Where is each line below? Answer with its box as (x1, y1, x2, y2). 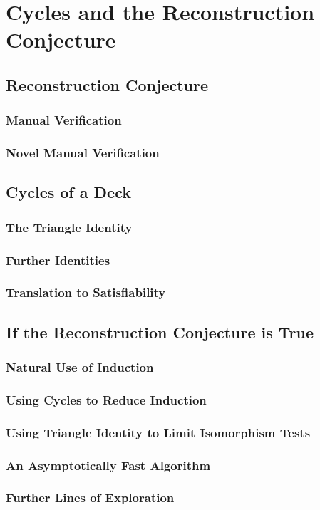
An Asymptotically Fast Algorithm (6, 456, 211, 474)
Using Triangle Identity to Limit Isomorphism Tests (6, 423, 311, 441)
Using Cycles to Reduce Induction (6, 390, 207, 408)
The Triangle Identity (6, 218, 133, 236)
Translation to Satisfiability (6, 283, 166, 301)
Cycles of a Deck (6, 181, 131, 203)
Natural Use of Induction (6, 358, 154, 376)
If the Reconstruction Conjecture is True (6, 321, 314, 343)
